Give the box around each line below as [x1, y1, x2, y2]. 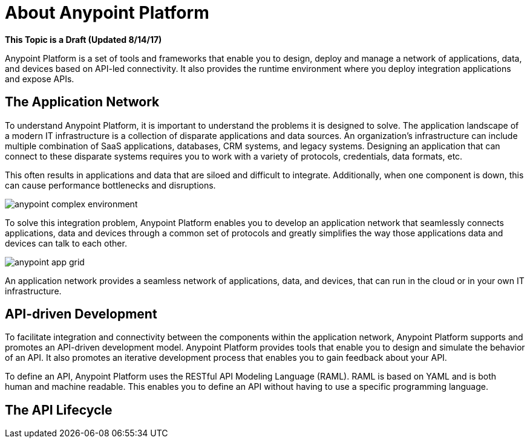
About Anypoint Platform [5, 2, 209, 23]
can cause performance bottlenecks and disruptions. [5, 179, 216, 190]
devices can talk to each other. [5, 238, 127, 248]
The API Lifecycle [5, 402, 113, 418]
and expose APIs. [5, 73, 74, 84]
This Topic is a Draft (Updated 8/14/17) [5, 34, 162, 45]
